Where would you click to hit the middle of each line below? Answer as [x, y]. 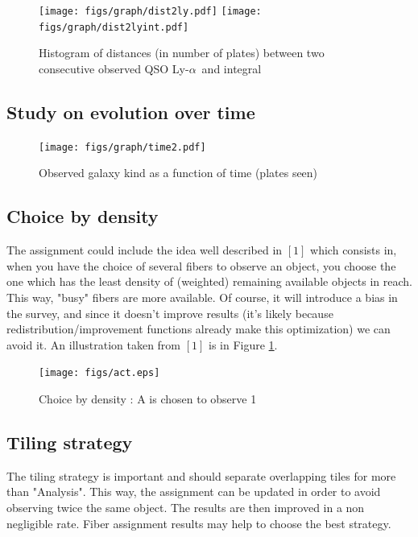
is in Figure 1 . [243, 344]
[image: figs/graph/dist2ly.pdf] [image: [150, 11]
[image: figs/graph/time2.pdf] [122, 147]
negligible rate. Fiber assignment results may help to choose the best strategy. [199, 523]
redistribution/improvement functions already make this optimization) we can [199, 329]
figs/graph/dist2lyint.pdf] [114, 27]
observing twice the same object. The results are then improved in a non [186, 507]
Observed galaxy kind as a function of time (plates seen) [178, 173]
